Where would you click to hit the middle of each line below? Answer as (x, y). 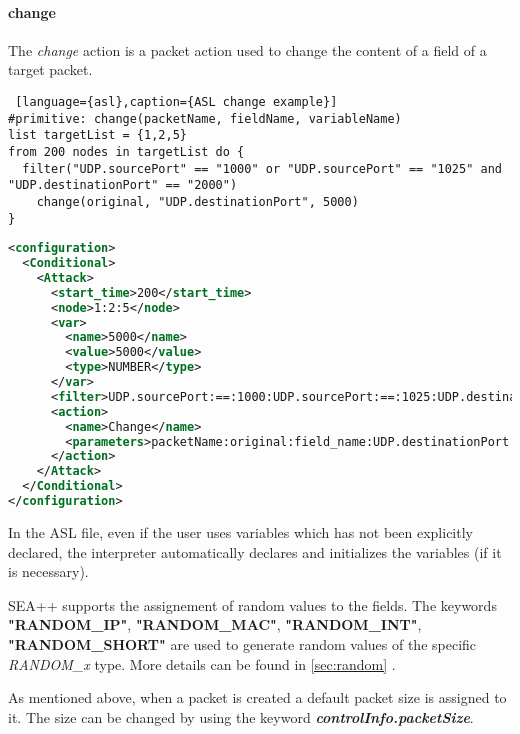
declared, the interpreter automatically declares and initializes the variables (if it (255, 551)
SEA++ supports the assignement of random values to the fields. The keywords (252, 604)
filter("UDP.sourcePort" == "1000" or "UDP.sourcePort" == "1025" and (262, 168)
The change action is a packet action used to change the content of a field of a (247, 49)
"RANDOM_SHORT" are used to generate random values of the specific (242, 643)
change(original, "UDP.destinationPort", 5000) (197, 201)
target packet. (50, 69)
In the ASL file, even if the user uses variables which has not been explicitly (240, 531)
